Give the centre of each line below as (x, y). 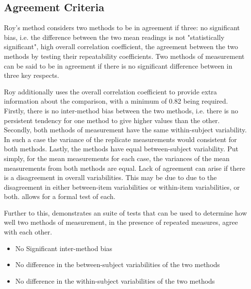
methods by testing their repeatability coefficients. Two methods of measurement (124, 56)
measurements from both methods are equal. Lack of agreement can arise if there (125, 168)
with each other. (28, 232)
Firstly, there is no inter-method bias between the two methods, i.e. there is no (121, 110)
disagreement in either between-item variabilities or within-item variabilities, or (122, 187)
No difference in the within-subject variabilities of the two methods (115, 280)
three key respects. (32, 75)
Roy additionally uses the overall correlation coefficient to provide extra (110, 91)
